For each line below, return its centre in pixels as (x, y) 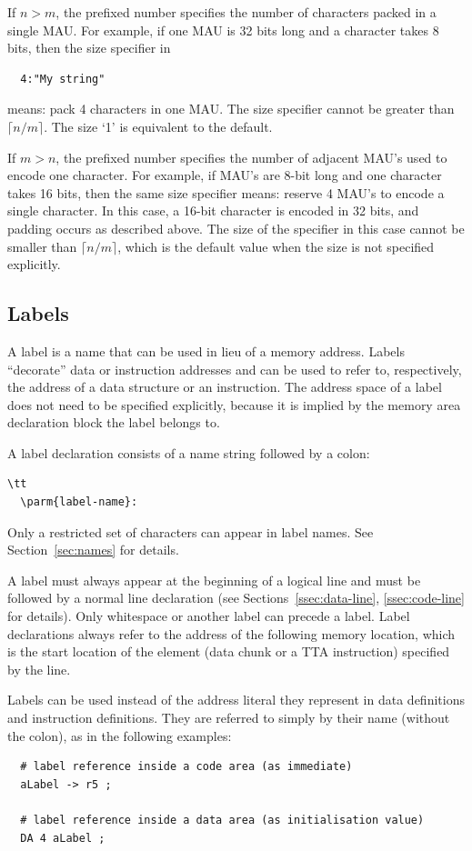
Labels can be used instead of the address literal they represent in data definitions (236, 700)
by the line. (39, 669)
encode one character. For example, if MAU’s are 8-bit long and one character (225, 175)
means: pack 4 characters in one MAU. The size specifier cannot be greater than (231, 109)
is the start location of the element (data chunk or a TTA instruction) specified (229, 651)
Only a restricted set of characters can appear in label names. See (191, 531)
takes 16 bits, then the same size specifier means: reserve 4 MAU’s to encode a (226, 192)
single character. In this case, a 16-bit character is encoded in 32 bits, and (213, 210)
